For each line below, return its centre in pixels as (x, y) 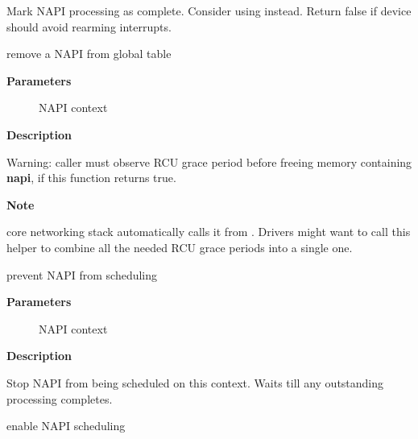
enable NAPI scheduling (66, 426)
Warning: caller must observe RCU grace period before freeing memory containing (209, 162)
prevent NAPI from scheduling (82, 274)
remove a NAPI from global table (89, 54)
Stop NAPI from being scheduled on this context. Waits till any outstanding (195, 382)
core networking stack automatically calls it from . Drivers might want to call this (209, 232)
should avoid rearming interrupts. (89, 26)
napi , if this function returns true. (91, 178)
